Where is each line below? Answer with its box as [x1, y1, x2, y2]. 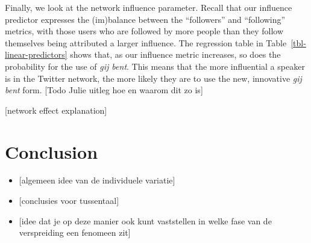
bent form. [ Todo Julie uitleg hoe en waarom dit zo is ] [5, 84, 203, 96]
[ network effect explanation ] [5, 103, 107, 116]
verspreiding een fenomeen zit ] [19, 226, 131, 239]
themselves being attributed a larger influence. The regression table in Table [5, 36, 287, 49]
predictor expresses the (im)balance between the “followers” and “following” [5, 13, 286, 25]
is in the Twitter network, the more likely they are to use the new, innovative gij [5, 72, 302, 84]
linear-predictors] [5, 48, 68, 61]
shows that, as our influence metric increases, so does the [70, 48, 281, 61]
